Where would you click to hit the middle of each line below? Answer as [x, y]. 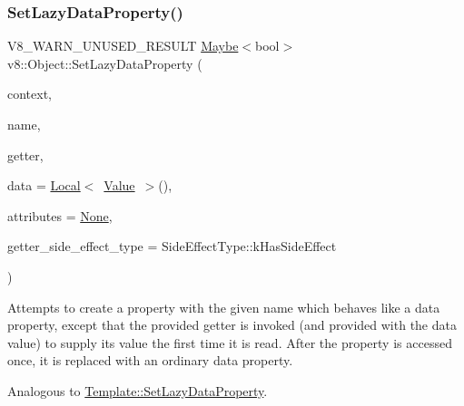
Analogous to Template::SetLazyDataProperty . [138, 390]
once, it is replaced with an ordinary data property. [150, 360]
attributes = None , [60, 215]
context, [30, 94]
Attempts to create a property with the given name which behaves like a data [224, 307]
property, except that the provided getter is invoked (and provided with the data [232, 325]
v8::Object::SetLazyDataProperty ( [105, 63]
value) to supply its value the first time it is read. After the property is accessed [230, 342]
